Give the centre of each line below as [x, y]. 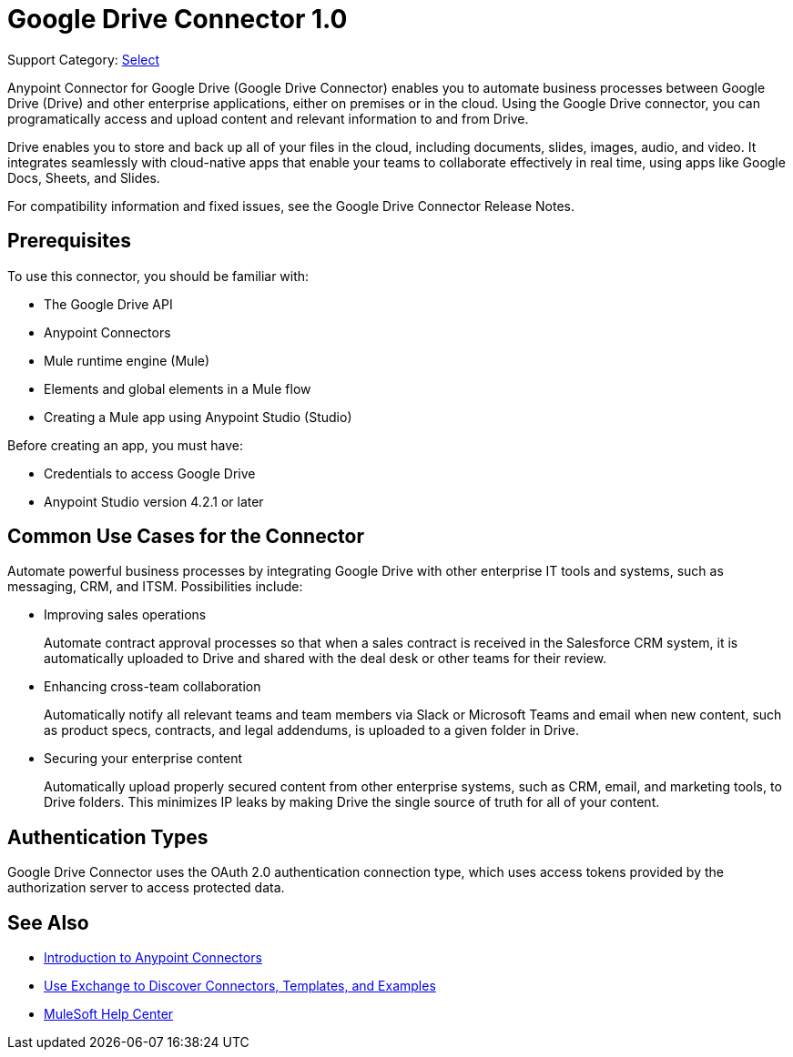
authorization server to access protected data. [146, 888]
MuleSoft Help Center [109, 1014]
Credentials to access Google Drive [150, 473]
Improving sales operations [125, 615]
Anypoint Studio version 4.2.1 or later [154, 501]
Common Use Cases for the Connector [186, 537]
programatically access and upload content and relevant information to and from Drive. [268, 118]
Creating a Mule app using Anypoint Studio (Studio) [198, 417]
